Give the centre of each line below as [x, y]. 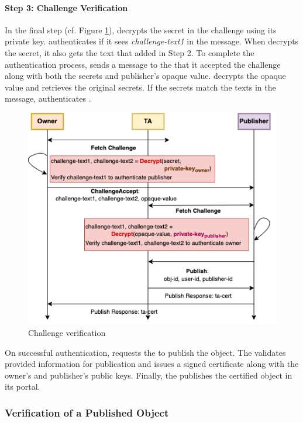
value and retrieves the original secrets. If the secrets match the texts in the [140, 87]
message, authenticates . [48, 98]
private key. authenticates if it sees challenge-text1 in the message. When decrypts [152, 41]
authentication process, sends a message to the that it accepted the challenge [143, 64]
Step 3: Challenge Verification [66, 7]
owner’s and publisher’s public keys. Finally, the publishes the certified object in [149, 375]
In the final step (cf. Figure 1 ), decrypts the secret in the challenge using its [141, 30]
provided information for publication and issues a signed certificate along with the [152, 364]
